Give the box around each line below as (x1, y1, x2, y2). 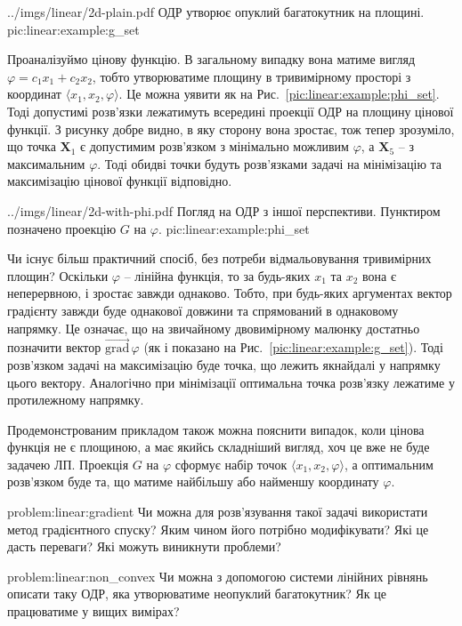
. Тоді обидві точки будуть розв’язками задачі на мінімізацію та (97, 154, 442, 173)
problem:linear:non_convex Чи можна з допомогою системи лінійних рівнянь (7, 566, 428, 585)
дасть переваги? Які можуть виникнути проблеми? (7, 537, 281, 556)
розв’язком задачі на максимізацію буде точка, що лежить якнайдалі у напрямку (7, 355, 441, 373)
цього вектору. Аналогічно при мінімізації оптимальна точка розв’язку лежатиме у (7, 373, 455, 391)
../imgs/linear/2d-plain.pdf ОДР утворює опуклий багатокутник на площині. (7, 3, 425, 20)
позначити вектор (7, 338, 101, 357)
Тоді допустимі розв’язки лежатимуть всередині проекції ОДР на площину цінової (7, 101, 454, 120)
